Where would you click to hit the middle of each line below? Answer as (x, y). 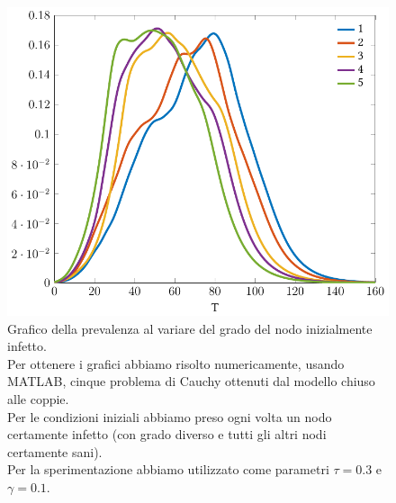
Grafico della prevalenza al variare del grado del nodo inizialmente (190, 328)
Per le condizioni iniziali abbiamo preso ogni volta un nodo (170, 416)
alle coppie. (38, 399)
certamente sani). (55, 451)
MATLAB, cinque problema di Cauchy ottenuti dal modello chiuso (191, 381)
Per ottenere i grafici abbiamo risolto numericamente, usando (176, 363)
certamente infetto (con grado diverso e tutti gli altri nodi (167, 434)
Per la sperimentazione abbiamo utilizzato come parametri (168, 469)
